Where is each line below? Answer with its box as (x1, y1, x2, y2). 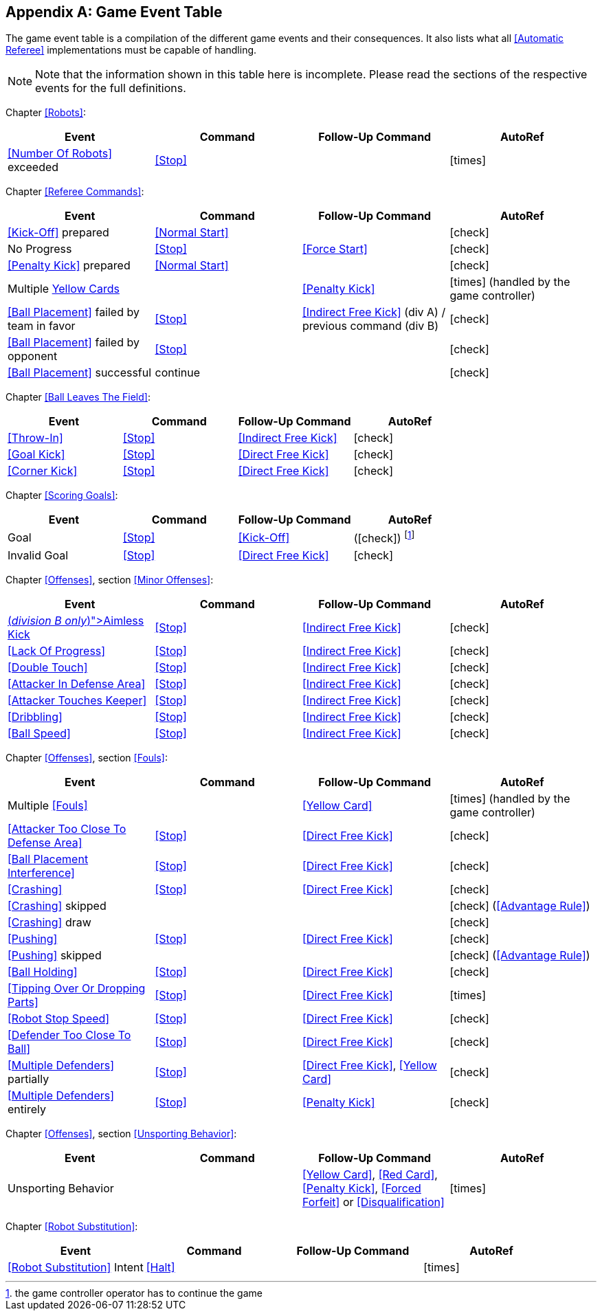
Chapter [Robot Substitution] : (5, 1220, 138, 1232)
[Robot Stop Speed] (8, 1011, 110, 1025)
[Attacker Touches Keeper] (8, 693, 147, 707)
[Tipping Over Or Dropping (8, 981, 146, 995)
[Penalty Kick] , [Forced (302, 1181, 421, 1195)
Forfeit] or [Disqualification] (302, 1194, 445, 1209)
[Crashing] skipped (8, 898, 107, 913)
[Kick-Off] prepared (8, 225, 109, 240)
